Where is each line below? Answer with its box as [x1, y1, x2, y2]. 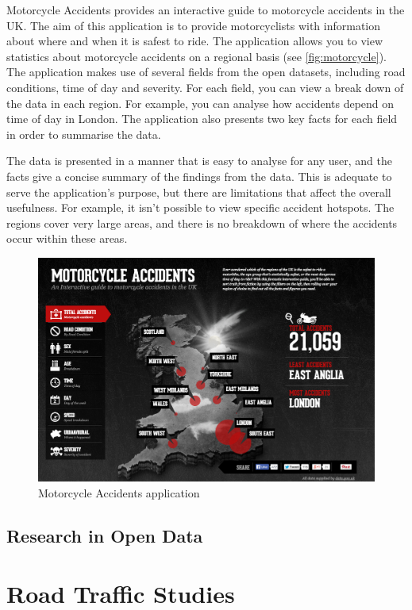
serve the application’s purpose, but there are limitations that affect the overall [6, 183, 391, 200]
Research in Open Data [6, 523, 203, 547]
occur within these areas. [6, 230, 128, 247]
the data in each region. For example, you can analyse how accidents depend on [6, 94, 395, 111]
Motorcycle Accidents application [38, 484, 200, 501]
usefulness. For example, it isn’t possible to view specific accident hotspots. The [6, 199, 395, 216]
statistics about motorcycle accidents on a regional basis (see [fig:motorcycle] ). [6, 48, 387, 64]
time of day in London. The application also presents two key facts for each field [6, 110, 398, 127]
